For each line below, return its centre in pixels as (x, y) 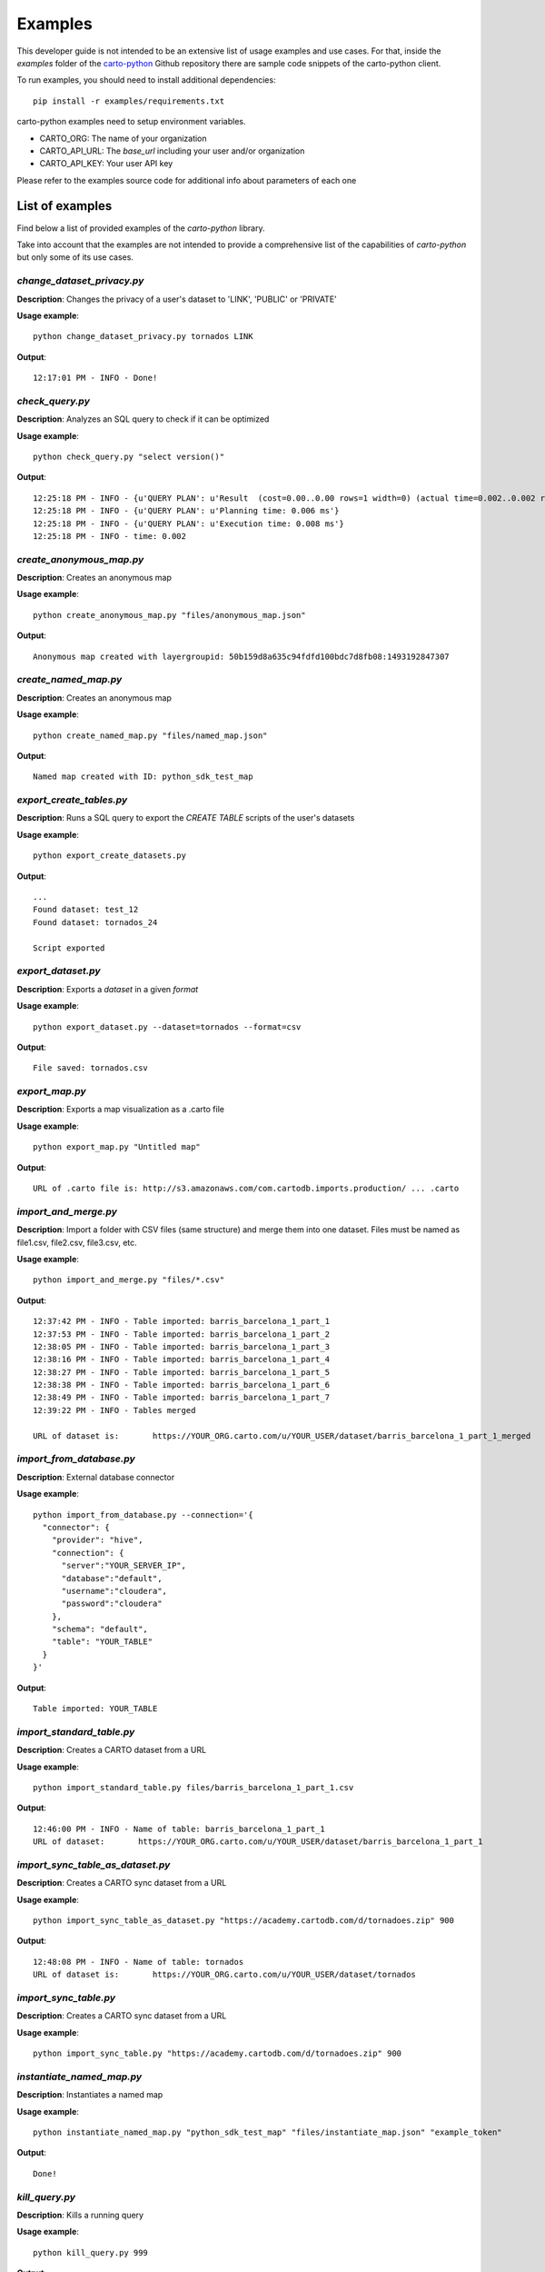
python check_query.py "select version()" (129, 456)
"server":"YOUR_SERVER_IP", (124, 1566)
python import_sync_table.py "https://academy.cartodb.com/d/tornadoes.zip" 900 (218, 2053)
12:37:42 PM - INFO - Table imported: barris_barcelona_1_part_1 (182, 1321)
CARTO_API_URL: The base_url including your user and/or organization (172, 151)
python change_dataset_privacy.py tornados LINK (143, 337)
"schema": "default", (100, 1629)
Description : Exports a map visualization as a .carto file (120, 1110)
